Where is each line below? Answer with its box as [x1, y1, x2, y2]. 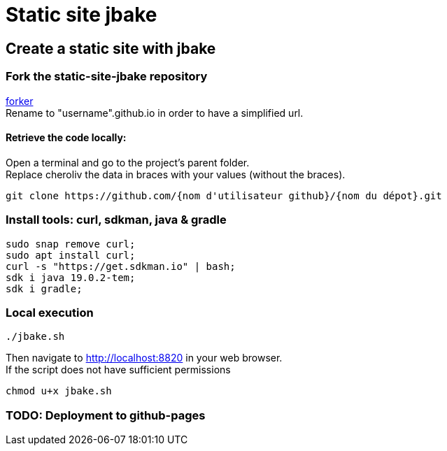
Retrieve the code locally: [6, 131, 127, 144]
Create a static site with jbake [6, 39, 216, 57]
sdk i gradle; [6, 282, 83, 294]
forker [6, 94, 34, 107]
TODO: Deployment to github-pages [6, 408, 206, 422]
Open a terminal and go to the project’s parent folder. [6, 156, 250, 169]
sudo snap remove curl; [6, 238, 136, 250]
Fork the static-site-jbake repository [6, 69, 208, 84]
